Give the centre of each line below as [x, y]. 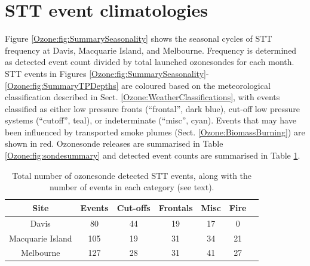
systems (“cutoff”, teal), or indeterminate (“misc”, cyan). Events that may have [151, 120]
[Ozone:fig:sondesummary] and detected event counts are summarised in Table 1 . [153, 155]
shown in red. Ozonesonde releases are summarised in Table [114, 143]
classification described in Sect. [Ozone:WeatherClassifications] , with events [142, 97]
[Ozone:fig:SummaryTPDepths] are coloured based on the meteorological [138, 85]
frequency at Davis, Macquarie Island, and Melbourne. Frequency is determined [151, 50]
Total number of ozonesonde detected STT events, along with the [132, 175]
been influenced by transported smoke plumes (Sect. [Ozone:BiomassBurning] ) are [155, 132]
